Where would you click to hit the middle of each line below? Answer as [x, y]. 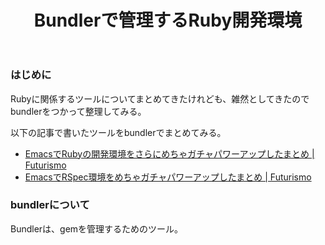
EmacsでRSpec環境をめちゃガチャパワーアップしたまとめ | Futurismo [168, 177]
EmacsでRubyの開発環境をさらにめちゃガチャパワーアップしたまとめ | [169, 153]
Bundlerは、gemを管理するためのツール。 [97, 228]
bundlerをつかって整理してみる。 [78, 111]
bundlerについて [50, 205]
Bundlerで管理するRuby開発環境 [168, 20]
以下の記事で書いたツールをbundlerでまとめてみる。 [118, 132]
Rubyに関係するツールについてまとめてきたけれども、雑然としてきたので [160, 98]
